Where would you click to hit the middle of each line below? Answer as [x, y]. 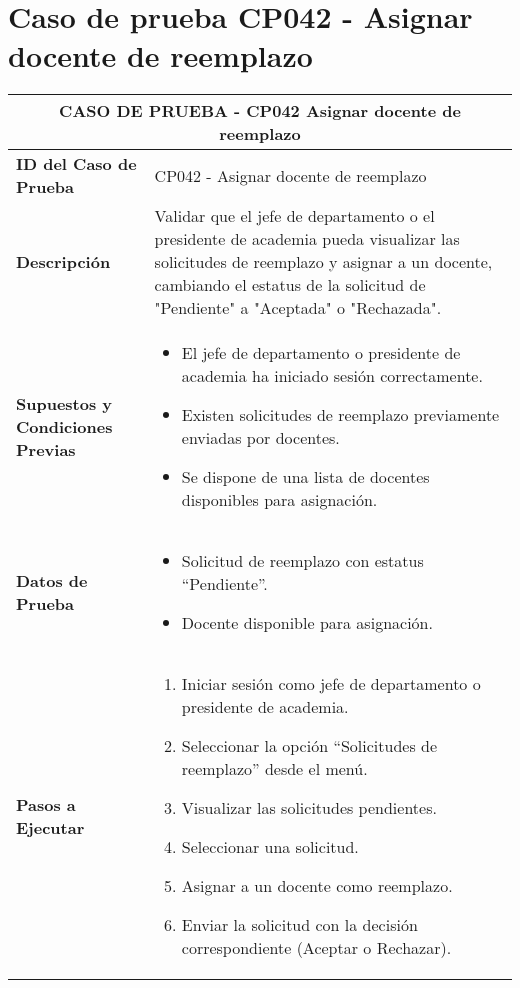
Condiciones [64, 426]
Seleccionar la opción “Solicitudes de [309, 746]
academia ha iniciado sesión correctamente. [332, 376]
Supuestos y [64, 403]
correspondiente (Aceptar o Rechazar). [316, 948]
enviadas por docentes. [260, 438]
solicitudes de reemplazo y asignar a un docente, [323, 262]
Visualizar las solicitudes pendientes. [309, 808]
